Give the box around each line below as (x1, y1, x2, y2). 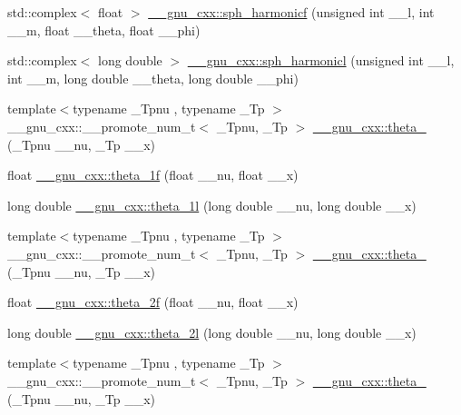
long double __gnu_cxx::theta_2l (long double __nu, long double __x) (7, 322, 417, 341)
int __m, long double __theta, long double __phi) (7, 68, 299, 87)
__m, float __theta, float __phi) (7, 20, 201, 39)
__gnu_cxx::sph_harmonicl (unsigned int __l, (187, 51, 455, 70)
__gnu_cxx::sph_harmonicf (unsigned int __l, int (148, 3, 435, 21)
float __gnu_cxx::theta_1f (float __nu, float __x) (7, 165, 299, 184)
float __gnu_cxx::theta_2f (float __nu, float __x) (7, 292, 299, 311)
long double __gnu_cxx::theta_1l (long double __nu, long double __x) (7, 195, 417, 214)
